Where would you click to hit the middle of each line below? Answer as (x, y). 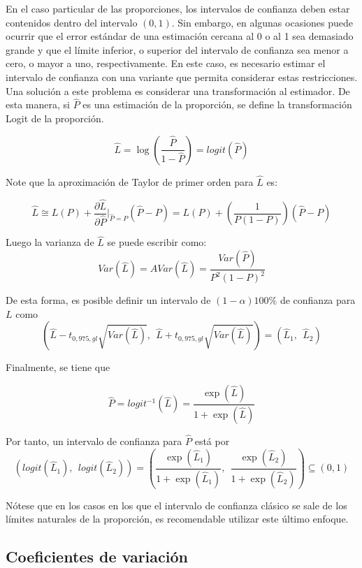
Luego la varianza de (50, 242)
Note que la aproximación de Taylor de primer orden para (130, 181)
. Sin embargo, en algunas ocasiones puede (262, 22)
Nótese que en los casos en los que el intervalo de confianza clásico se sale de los (176, 505)
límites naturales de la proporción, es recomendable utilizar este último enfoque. (177, 519)
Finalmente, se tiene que (58, 367)
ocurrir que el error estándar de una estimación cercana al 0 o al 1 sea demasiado (180, 36)
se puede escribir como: (157, 242)
